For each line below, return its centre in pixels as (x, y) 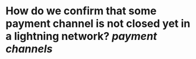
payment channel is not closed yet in (98, 24)
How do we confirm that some (81, 11)
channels (29, 49)
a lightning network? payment (81, 36)
